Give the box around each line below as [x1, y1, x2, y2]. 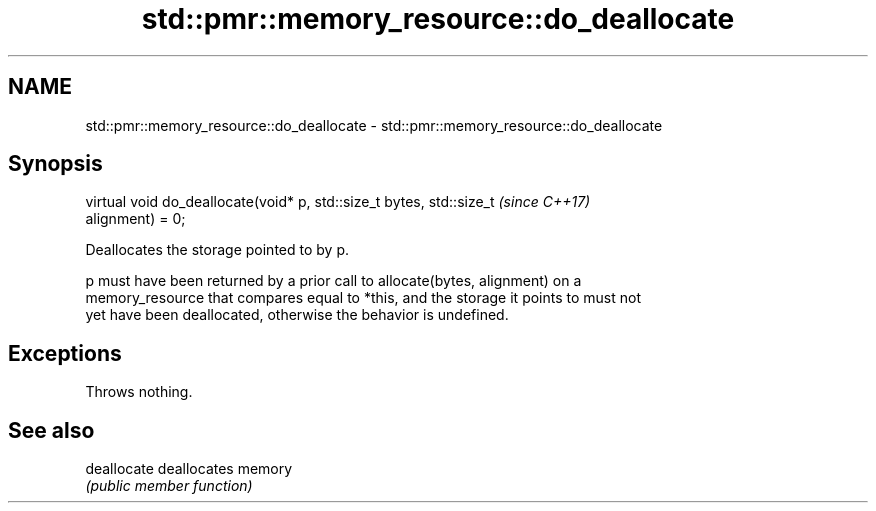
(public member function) [85, 477, 253, 495]
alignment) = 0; [85, 210, 186, 228]
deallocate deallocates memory [85, 460, 293, 478]
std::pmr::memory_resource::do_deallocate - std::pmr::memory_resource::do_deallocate [85, 116, 663, 134]
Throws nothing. [85, 383, 193, 401]
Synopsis [8, 151, 103, 177]
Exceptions [8, 340, 122, 366]
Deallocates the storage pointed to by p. [85, 241, 349, 259]
